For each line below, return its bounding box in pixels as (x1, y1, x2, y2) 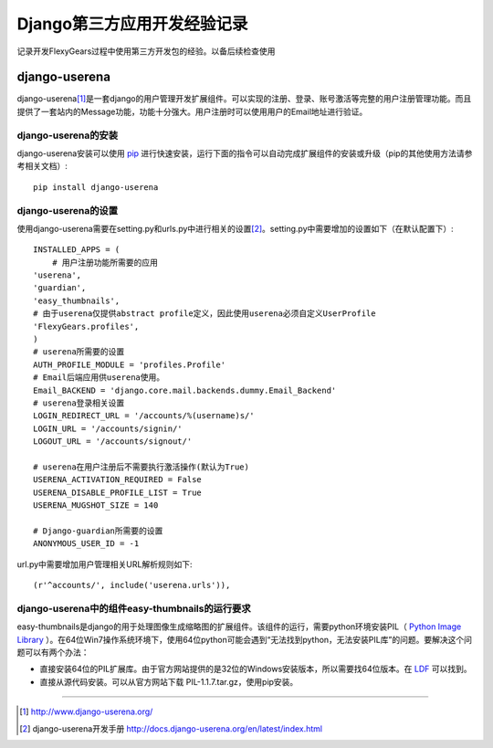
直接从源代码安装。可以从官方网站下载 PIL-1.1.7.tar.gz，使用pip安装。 (39, 676, 299, 687)
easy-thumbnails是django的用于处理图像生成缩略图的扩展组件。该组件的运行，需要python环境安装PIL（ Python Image (16, 621, 462, 632)
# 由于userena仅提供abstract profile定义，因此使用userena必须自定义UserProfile (33, 309, 376, 319)
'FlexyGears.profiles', (33, 321, 140, 332)
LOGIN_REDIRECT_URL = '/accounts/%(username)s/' (33, 411, 255, 421)
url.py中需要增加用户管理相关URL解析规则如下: (16, 558, 193, 570)
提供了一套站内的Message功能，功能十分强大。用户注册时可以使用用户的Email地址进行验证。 (16, 106, 368, 117)
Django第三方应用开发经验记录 (16, 14, 248, 34)
